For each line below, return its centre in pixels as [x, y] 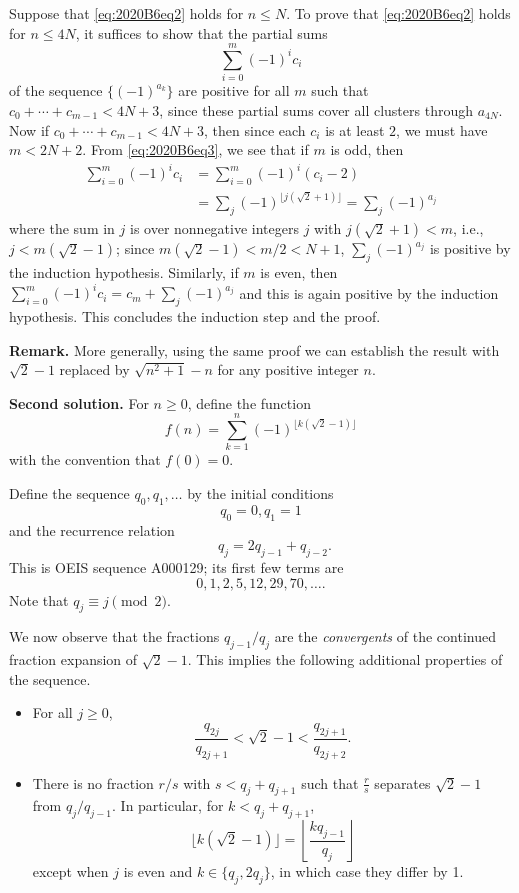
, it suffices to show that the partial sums [201, 32]
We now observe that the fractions [114, 636]
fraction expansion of [73, 659]
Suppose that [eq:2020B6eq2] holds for [126, 13]
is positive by [470, 248]
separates [402, 782]
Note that [39, 599]
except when [70, 871]
